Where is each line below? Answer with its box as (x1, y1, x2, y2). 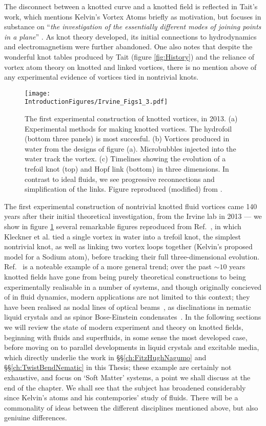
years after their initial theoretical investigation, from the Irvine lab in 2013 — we (4, 211, 262, 221)
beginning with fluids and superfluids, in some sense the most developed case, (4, 331, 248, 342)
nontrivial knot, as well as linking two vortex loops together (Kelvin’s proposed (4, 241, 253, 252)
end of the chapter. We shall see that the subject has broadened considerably (4, 382, 246, 393)
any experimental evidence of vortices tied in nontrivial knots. (4, 71, 199, 82)
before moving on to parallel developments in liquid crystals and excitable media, (4, 342, 259, 353)
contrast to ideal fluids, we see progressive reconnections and (25, 173, 215, 184)
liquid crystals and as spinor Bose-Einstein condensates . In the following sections (4, 311, 261, 322)
